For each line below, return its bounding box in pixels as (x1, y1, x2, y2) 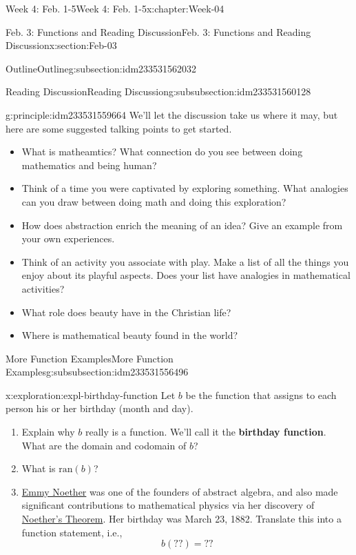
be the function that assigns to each (185, 387, 337, 402)
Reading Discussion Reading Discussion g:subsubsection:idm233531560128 (6, 84, 311, 99)
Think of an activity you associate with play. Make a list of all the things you (21, 254, 349, 269)
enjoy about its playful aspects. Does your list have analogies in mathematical (21, 268, 350, 282)
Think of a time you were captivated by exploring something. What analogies (21, 181, 348, 195)
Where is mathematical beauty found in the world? (21, 328, 238, 342)
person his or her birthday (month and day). (6, 401, 193, 416)
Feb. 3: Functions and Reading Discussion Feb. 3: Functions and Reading (6, 24, 311, 39)
